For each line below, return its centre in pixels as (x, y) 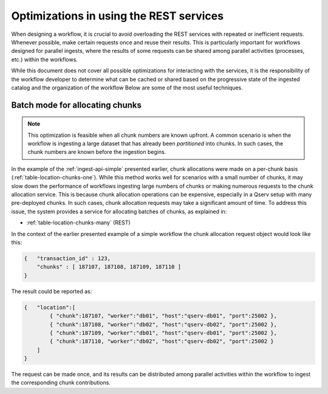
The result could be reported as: (52, 291)
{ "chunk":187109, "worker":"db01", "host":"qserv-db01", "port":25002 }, (163, 333)
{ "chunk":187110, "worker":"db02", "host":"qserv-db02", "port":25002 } (162, 341)
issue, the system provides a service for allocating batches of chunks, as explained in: (119, 211)
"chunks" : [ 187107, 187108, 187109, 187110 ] (109, 267)
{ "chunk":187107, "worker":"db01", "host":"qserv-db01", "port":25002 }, (163, 316)
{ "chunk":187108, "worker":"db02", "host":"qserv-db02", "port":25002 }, (163, 324)
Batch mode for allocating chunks (77, 105)
